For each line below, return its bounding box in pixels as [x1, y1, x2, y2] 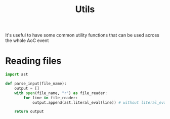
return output [14, 109, 44, 114]
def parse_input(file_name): [5, 81, 67, 86]
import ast [5, 72, 28, 77]
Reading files [5, 55, 62, 67]
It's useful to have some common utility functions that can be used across [5, 32, 159, 38]
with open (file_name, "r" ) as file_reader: [14, 90, 108, 96]
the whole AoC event [5, 37, 49, 44]
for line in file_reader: [23, 95, 78, 100]
